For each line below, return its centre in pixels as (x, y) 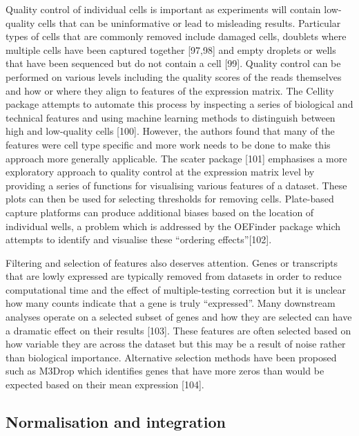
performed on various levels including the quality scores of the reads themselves (174, 76)
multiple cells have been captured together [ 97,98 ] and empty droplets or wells (171, 49)
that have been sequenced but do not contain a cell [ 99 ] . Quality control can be (173, 63)
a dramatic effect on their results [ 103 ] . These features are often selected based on (178, 330)
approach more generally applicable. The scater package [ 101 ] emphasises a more (176, 158)
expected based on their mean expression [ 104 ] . (105, 385)
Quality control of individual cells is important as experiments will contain (163, 9)
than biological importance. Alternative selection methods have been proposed (171, 357)
